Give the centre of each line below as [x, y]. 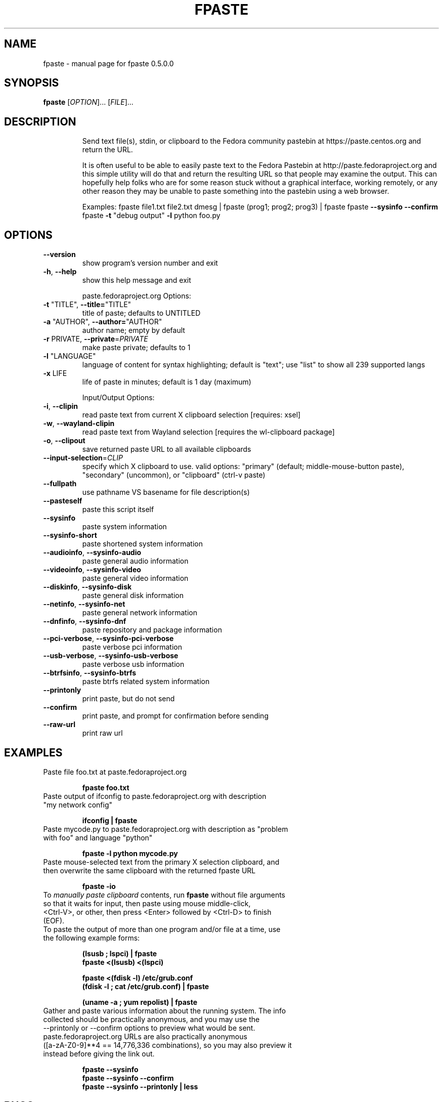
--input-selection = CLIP [83, 458]
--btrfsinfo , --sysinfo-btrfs [90, 673]
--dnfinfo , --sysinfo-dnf [85, 621]
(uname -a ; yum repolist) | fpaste [140, 1002]
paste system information [124, 527]
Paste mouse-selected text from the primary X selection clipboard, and [161, 862]
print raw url [102, 733]
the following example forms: [92, 938]
